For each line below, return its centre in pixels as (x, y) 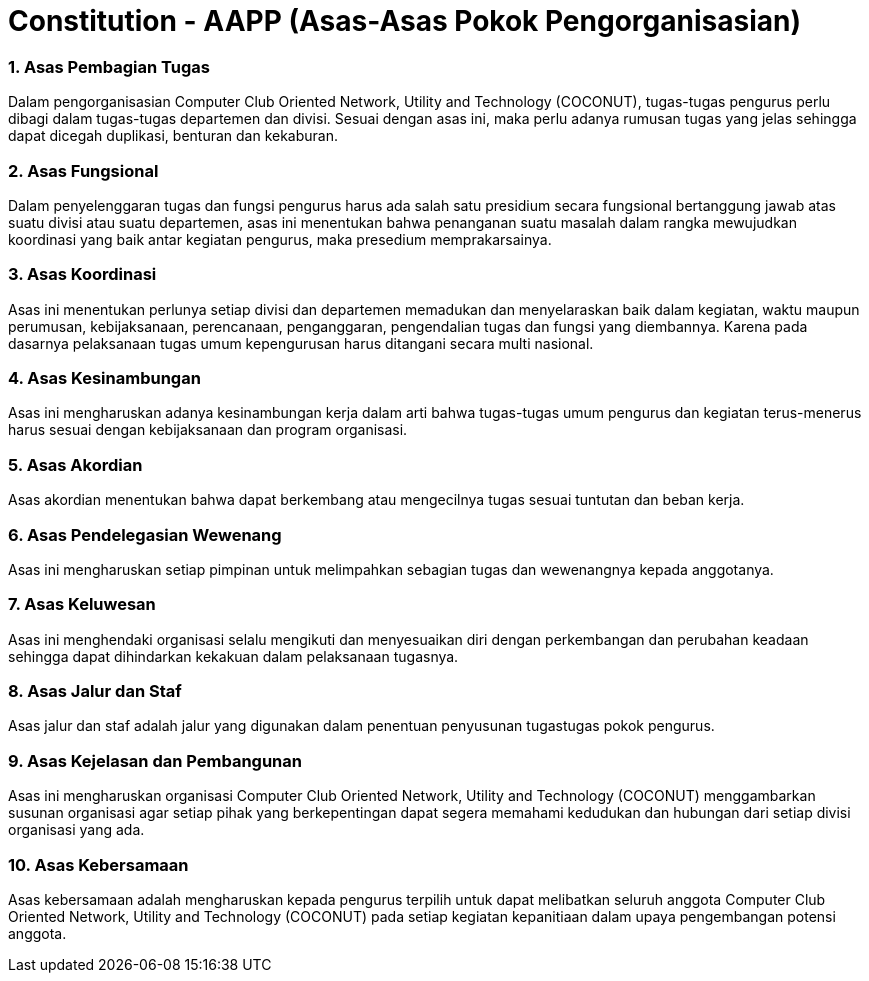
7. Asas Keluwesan (82, 604)
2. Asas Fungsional (83, 170)
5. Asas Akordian (75, 464)
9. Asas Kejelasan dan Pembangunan (155, 760)
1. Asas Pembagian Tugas (109, 66)
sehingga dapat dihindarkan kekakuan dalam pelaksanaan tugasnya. (233, 656)
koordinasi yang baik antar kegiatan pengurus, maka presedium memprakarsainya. (280, 239)
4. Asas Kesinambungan (104, 378)
